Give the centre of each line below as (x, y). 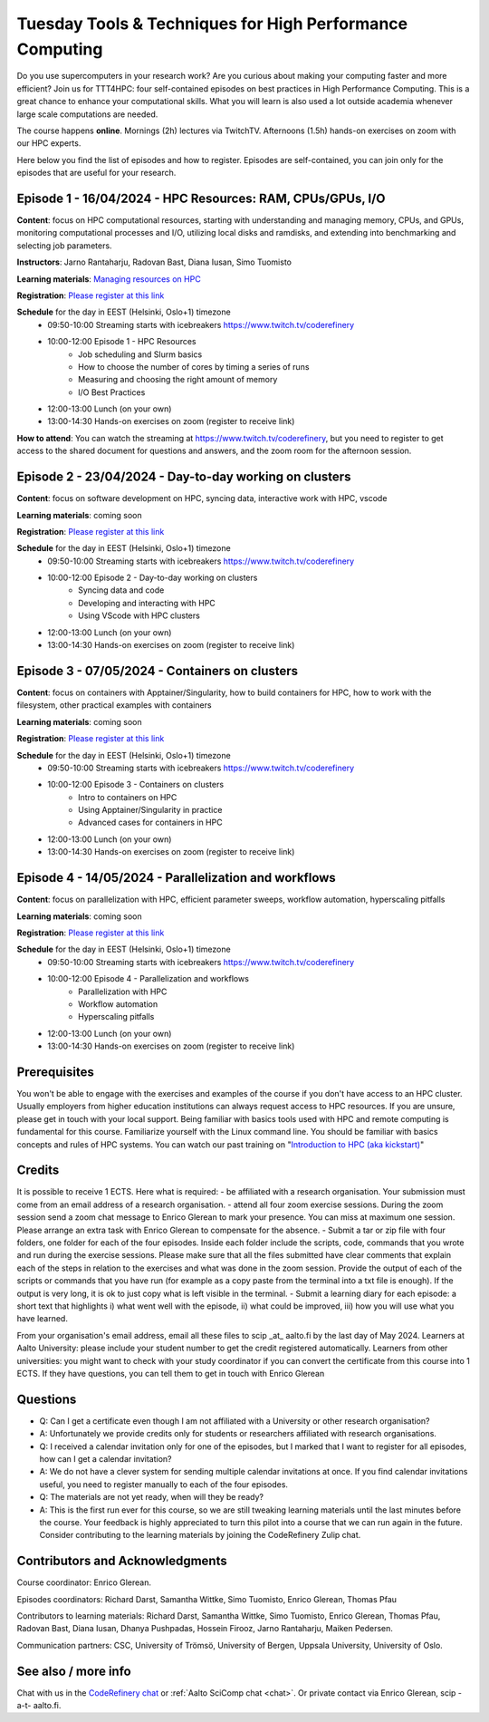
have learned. (42, 1319)
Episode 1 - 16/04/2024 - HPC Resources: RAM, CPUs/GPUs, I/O (201, 198)
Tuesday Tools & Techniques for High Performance (212, 24)
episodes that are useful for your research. (96, 173)
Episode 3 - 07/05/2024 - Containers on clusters (158, 671)
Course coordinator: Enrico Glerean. (84, 1582)
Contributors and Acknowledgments (122, 1561)
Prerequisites (55, 1072)
